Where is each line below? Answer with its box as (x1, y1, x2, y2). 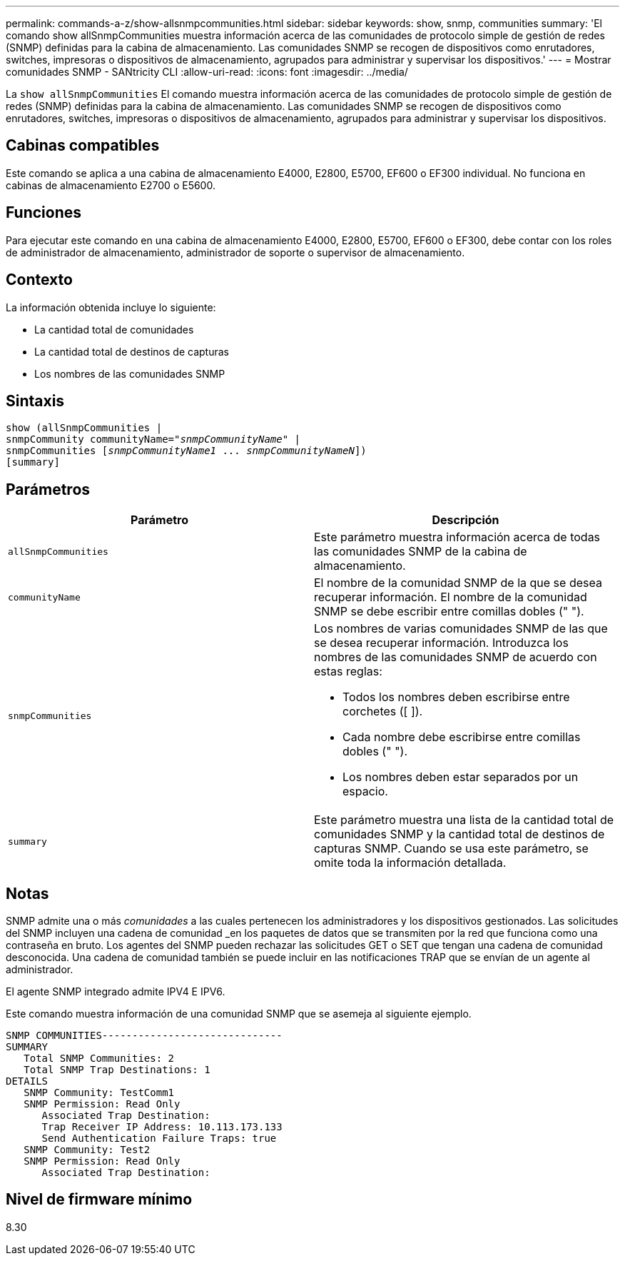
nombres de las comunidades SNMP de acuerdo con (314, 650, 597, 665)
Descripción (432, 513, 499, 528)
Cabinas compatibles (6, 136, 160, 155)
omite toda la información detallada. (314, 855, 507, 870)
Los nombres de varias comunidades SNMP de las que (314, 621, 608, 636)
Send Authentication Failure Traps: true (41, 1132, 277, 1145)
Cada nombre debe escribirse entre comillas (342, 730, 581, 745)
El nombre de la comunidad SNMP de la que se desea (314, 576, 602, 591)
